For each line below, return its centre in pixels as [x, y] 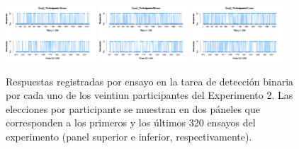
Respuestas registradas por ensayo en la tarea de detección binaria [150, 81]
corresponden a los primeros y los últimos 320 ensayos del [131, 123]
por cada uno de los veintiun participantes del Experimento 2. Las [149, 95]
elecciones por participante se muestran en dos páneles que [133, 108]
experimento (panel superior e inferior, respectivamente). [129, 137]
